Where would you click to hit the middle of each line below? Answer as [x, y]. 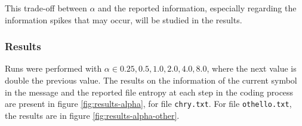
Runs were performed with [53, 68]
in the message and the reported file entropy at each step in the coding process [149, 92]
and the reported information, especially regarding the [197, 8]
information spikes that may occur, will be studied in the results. [124, 19]
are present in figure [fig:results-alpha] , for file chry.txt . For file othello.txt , [148, 104]
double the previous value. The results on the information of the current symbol [151, 80]
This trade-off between [46, 8]
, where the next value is [252, 68]
